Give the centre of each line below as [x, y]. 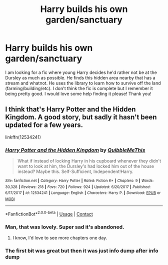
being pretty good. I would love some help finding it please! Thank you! [78, 93]
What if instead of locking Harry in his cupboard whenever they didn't [89, 161]
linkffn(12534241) [23, 137]
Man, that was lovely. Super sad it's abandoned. [65, 227]
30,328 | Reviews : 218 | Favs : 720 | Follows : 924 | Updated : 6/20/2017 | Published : [78, 187]
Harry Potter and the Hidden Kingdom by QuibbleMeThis [75, 150]
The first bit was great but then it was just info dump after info [82, 250]
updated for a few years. [44, 125]
